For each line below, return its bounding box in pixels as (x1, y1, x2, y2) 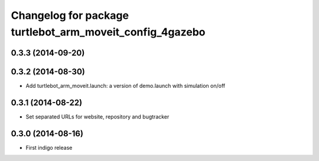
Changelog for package (11, 9, 129, 22)
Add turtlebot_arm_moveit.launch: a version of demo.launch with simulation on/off (25, 82, 226, 89)
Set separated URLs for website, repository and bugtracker (25, 113, 170, 120)
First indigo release (25, 144, 73, 151)
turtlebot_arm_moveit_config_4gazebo (11, 25, 206, 38)
